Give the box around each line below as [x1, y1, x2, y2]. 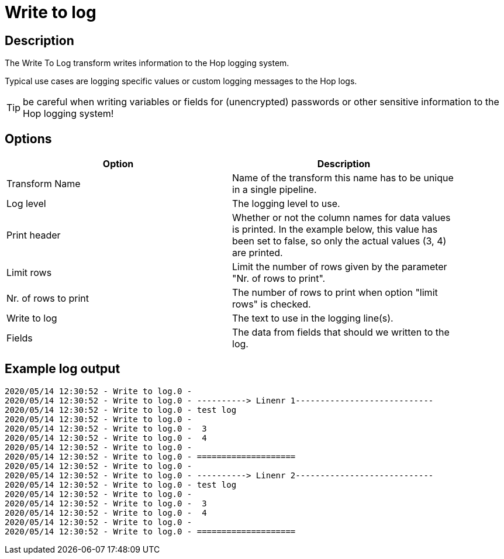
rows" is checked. [232, 298, 311, 310]
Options [5, 131, 52, 146]
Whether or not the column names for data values [232, 212, 451, 224]
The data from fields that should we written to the [232, 326, 450, 339]
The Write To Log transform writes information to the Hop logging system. [5, 58, 289, 68]
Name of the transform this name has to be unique [232, 172, 454, 184]
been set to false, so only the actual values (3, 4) [232, 235, 447, 247]
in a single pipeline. [232, 184, 317, 196]
